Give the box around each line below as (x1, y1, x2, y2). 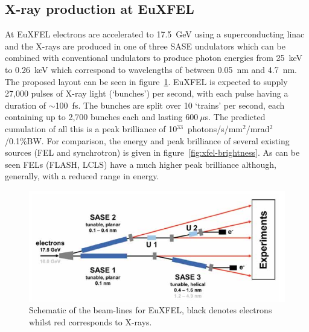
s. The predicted (205, 110, 266, 123)
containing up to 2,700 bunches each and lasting (5, 110, 183, 123)
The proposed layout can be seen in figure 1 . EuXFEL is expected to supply (5, 75, 288, 88)
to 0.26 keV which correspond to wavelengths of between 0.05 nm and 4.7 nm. (5, 63, 297, 75)
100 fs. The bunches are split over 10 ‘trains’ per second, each (55, 98, 285, 111)
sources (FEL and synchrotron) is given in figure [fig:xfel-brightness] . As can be (5, 146, 300, 159)
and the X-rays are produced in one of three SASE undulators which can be (5, 39, 285, 52)
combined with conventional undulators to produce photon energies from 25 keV (5, 51, 303, 64)
